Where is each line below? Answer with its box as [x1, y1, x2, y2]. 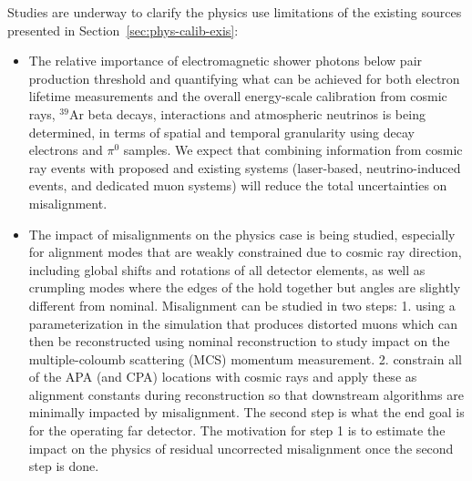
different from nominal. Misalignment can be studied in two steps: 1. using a [28, 295, 456, 314]
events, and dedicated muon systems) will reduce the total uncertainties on [28, 176, 447, 195]
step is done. [28, 456, 99, 476]
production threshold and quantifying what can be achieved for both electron [28, 68, 460, 87]
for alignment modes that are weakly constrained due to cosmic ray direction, [28, 242, 462, 261]
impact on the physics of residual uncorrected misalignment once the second [28, 438, 454, 457]
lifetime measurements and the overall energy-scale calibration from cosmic [28, 87, 447, 106]
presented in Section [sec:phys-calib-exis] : [7, 20, 239, 39]
